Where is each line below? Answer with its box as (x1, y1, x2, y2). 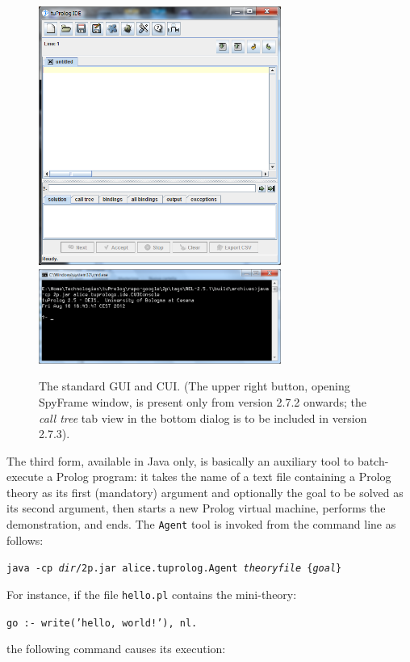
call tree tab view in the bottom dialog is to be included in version (39, 409, 367, 426)
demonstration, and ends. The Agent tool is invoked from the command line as (6, 516, 396, 533)
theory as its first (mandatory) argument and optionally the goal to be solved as (6, 483, 404, 500)
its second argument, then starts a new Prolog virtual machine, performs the (6, 500, 386, 517)
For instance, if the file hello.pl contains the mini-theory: (6, 585, 297, 602)
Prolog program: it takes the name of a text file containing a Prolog (56, 468, 391, 485)
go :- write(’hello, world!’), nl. (6, 617, 198, 629)
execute (6, 468, 44, 485)
